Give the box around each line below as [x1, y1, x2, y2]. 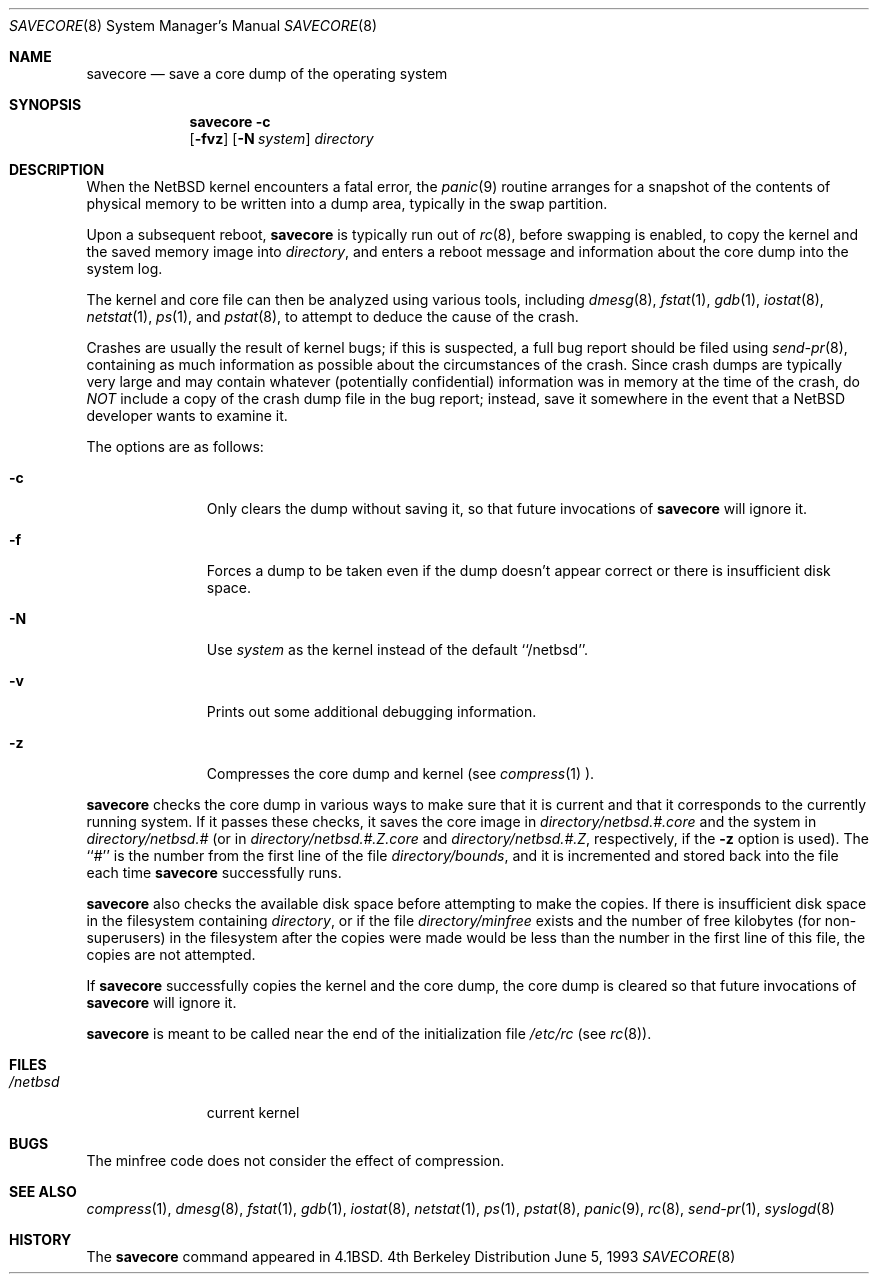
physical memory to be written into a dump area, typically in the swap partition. [86, 195, 608, 212]
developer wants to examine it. [86, 407, 288, 424]
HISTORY [9, 1231, 72, 1248]
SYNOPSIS [9, 96, 82, 113]
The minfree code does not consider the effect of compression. [86, 1152, 505, 1169]
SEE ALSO [9, 1183, 77, 1200]
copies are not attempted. [86, 946, 256, 963]
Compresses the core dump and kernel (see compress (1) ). [206, 765, 595, 782]
